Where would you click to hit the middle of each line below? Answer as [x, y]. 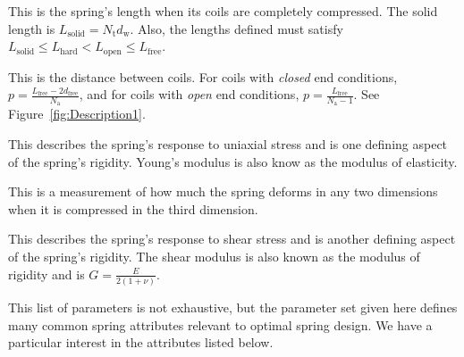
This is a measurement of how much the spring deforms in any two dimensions [223, 191]
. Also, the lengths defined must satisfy [236, 28]
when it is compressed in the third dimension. [133, 208]
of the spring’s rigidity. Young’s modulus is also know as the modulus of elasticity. [233, 161]
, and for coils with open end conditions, [189, 94]
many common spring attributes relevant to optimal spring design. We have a [220, 324]
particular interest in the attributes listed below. [141, 342]
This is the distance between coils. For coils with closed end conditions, [203, 76]
